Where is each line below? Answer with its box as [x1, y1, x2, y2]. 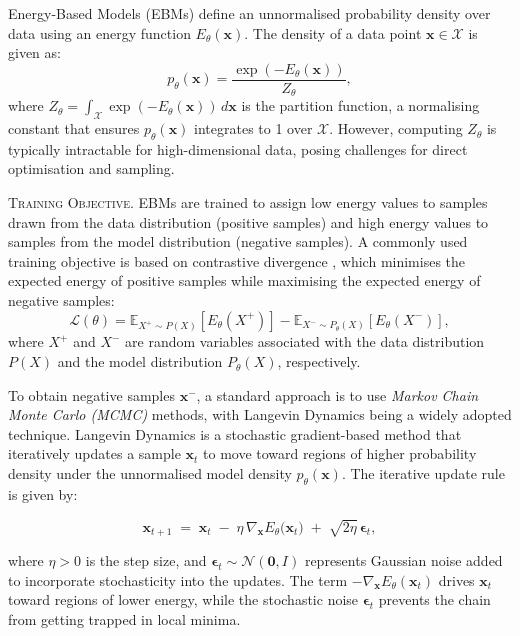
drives [438, 569, 475, 590]
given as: [8, 42, 61, 63]
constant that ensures [8, 118, 140, 139]
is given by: [8, 483, 78, 504]
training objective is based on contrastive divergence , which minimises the [8, 250, 466, 271]
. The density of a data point [244, 22, 422, 43]
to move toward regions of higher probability [203, 443, 477, 464]
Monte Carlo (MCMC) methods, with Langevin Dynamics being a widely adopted [8, 404, 512, 425]
